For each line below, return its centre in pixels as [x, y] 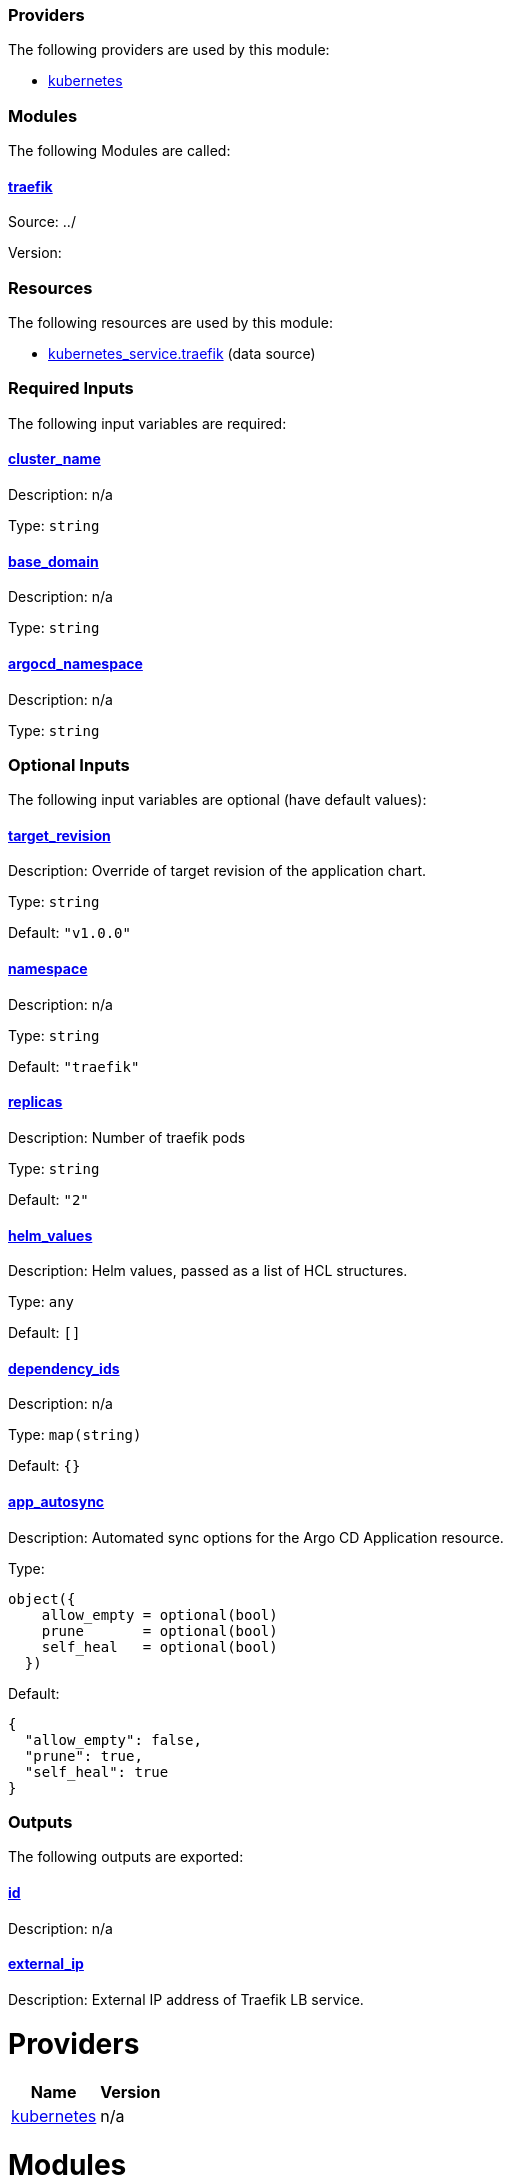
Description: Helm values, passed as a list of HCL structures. [208, 1271]
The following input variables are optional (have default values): [217, 800]
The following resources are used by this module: [171, 323]
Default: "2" [48, 1199]
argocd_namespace [75, 663]
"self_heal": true [96, 1771]
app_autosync [56, 1501]
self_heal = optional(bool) [159, 1646]
